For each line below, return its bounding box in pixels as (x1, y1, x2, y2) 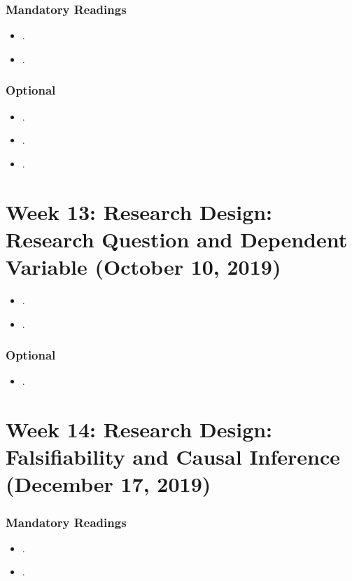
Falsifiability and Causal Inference (6, 442, 341, 471)
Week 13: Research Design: (6, 197, 273, 226)
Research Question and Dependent (6, 224, 348, 253)
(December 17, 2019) (6, 470, 211, 498)
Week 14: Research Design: (6, 415, 273, 444)
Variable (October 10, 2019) (6, 252, 281, 280)
